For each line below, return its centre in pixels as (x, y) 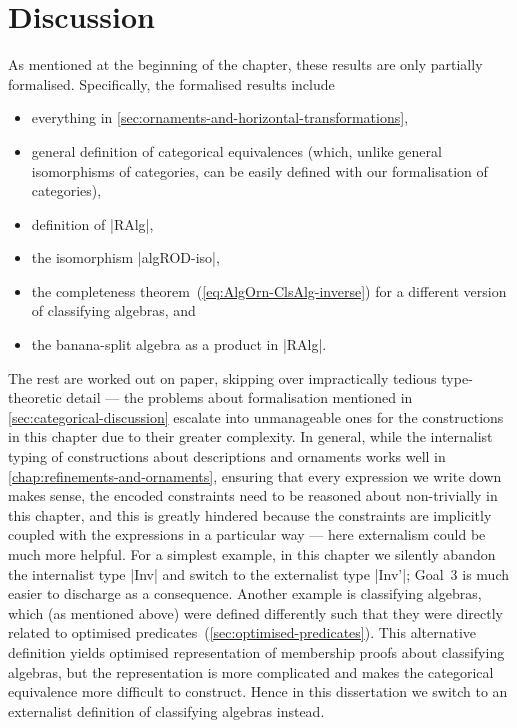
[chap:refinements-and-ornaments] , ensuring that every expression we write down (255, 475)
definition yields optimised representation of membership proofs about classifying (256, 651)
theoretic (35, 397)
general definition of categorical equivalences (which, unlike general (236, 150)
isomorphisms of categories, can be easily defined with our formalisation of (259, 170)
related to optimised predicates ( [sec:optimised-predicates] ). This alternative (242, 632)
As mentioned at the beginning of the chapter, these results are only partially (245, 64)
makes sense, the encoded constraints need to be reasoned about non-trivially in (253, 495)
